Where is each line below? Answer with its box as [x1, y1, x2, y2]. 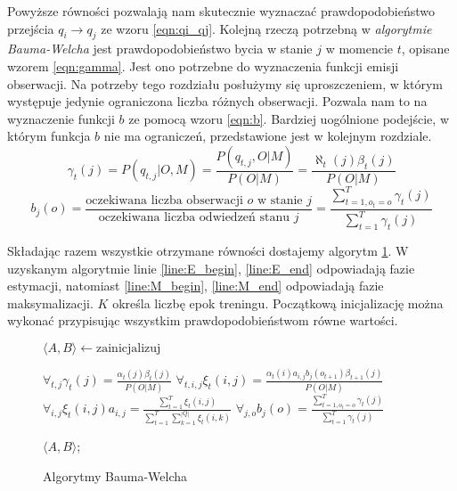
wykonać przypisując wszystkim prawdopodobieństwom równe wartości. [7, 311, 398, 330]
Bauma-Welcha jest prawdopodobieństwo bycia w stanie [7, 39, 313, 58]
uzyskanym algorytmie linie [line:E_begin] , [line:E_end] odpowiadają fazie [7, 258, 415, 277]
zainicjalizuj [96, 342, 161, 356]
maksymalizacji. [7, 293, 94, 312]
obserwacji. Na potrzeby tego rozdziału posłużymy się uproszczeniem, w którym [7, 74, 443, 93]
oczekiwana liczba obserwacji [86, 193, 243, 207]
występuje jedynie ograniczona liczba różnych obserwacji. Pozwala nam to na [7, 92, 428, 110]
